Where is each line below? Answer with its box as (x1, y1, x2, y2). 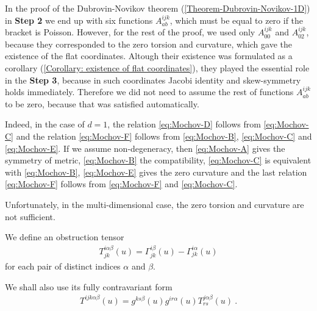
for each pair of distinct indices (5, 259, 121, 272)
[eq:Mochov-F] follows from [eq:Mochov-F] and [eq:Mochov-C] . (5, 177, 238, 190)
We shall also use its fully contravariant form (5, 280, 173, 293)
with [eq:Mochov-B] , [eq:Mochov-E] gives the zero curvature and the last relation (5, 165, 307, 178)
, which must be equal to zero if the (169, 13, 304, 26)
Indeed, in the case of (5, 118, 85, 130)
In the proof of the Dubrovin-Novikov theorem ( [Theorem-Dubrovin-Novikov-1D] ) (5, 2, 310, 14)
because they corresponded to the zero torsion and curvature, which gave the (5, 37, 293, 50)
